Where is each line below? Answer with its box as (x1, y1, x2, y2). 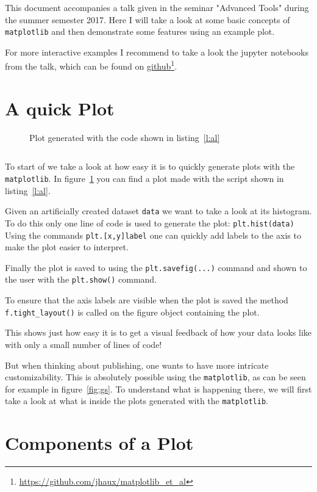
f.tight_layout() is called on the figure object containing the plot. (5, 305, 260, 318)
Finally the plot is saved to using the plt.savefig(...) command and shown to (5, 261, 307, 273)
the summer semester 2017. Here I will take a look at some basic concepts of (5, 13, 290, 26)
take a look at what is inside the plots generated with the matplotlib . (5, 394, 268, 407)
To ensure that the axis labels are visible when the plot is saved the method (5, 294, 288, 306)
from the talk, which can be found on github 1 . (5, 58, 177, 73)
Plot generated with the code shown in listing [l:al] (29, 131, 220, 143)
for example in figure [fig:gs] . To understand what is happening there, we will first (5, 382, 312, 395)
